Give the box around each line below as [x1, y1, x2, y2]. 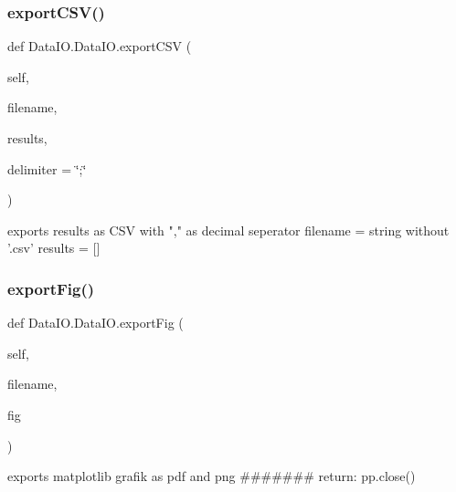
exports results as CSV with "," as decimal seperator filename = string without [7, 220, 450, 239]
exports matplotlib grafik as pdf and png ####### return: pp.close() [7, 466, 416, 486]
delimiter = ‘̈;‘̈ [7, 159, 87, 178]
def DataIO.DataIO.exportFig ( [7, 313, 184, 332]
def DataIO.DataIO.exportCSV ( [7, 37, 192, 56]
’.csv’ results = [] [7, 238, 101, 257]
